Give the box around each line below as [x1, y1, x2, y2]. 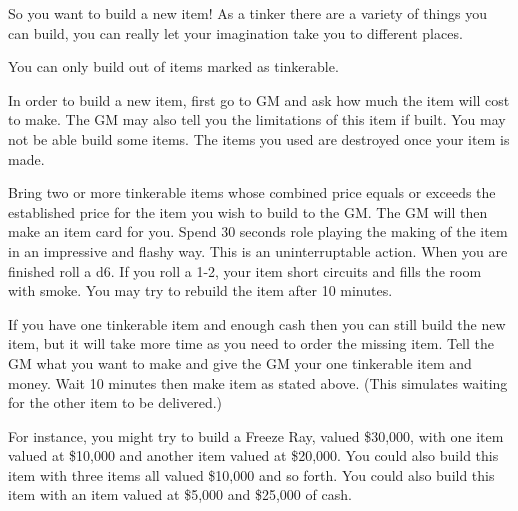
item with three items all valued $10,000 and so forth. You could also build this [8, 464, 495, 485]
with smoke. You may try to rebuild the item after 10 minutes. [8, 280, 393, 301]
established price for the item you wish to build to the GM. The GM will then [8, 201, 488, 222]
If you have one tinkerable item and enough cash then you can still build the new [8, 313, 506, 334]
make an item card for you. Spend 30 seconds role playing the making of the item [8, 221, 508, 242]
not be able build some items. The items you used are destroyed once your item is [8, 128, 510, 149]
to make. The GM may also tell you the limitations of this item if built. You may [8, 109, 506, 130]
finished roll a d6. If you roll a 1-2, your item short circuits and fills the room [8, 260, 482, 281]
